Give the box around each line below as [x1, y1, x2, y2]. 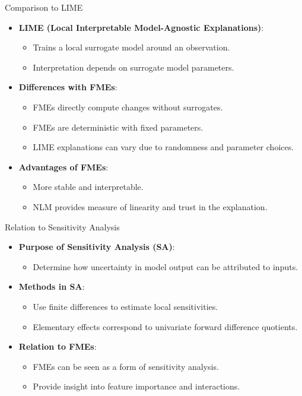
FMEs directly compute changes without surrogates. [33, 100, 223, 113]
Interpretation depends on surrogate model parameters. [33, 61, 234, 73]
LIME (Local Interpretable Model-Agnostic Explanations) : [18, 21, 264, 33]
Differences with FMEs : [18, 81, 117, 93]
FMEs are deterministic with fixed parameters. [33, 121, 204, 133]
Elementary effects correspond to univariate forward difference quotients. [33, 320, 298, 332]
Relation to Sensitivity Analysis [5, 220, 120, 233]
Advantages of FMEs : [18, 160, 109, 173]
